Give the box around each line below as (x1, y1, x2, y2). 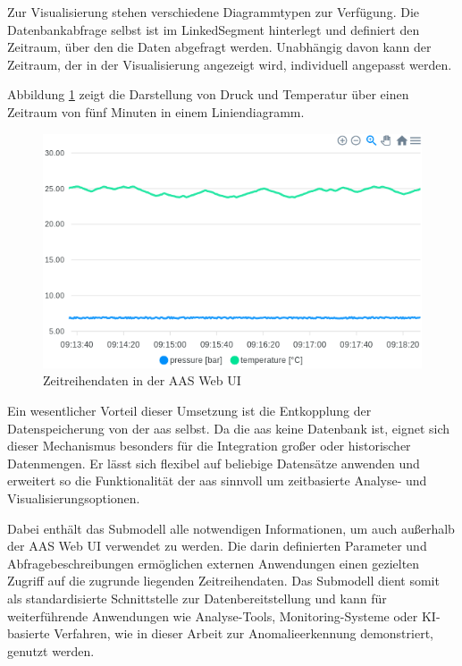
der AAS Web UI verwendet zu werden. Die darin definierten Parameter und (7, 536, 427, 555)
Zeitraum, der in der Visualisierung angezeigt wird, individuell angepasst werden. (7, 55, 452, 73)
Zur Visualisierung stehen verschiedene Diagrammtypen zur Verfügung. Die (7, 3, 420, 21)
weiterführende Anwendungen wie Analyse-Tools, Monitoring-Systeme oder (7, 606, 418, 625)
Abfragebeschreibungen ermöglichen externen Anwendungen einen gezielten (7, 553, 420, 572)
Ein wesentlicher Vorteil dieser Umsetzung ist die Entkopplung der (7, 401, 372, 419)
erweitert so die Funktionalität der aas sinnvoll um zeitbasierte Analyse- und (7, 471, 427, 490)
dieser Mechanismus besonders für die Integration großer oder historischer (7, 436, 411, 455)
